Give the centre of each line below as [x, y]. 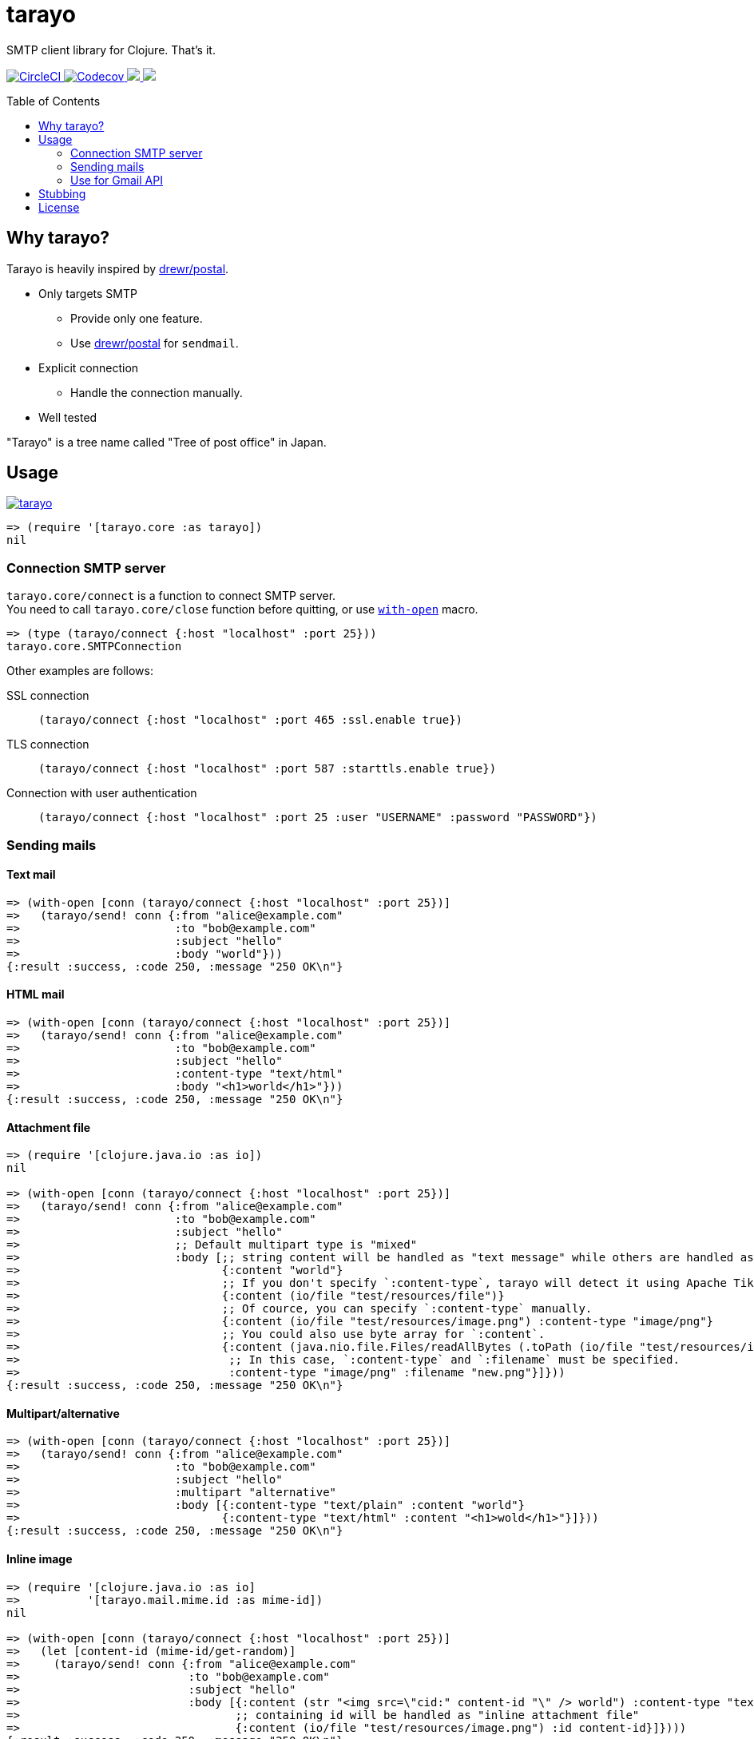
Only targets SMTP [88, 293]
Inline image [40, 1559]
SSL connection [48, 696]
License [59, 207]
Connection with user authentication [102, 793]
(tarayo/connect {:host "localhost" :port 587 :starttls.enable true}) [268, 769]
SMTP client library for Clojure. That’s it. [111, 50]
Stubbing [62, 193]
